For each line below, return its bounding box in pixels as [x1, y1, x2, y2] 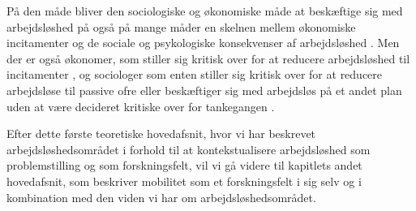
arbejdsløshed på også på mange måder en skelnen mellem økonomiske [6, 18, 356, 35]
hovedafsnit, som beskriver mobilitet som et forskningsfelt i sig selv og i [6, 172, 362, 189]
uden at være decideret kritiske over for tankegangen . [6, 97, 275, 114]
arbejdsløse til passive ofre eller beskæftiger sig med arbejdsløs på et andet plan [6, 81, 402, 98]
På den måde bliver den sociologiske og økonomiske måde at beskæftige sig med [6, 2, 403, 19]
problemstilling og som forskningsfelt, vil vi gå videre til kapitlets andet [6, 157, 362, 174]
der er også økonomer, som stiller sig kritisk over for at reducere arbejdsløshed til [6, 50, 410, 67]
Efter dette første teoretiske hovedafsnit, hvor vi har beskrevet [6, 125, 316, 142]
